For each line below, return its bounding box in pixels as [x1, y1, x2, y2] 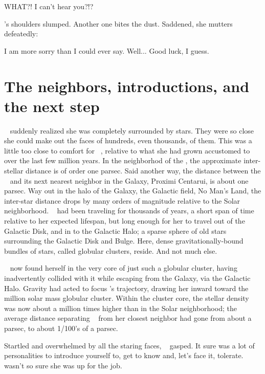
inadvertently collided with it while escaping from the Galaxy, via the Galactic [4, 273, 251, 283]
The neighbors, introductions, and [4, 75, 250, 96]
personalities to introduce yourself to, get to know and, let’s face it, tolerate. [4, 350, 244, 361]
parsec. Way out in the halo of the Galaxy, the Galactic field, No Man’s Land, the [4, 185, 261, 196]
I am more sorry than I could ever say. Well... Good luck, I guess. [4, 45, 209, 56]
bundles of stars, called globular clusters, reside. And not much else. [4, 245, 217, 256]
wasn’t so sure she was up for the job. [4, 360, 122, 370]
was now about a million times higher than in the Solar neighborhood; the [4, 302, 237, 313]
